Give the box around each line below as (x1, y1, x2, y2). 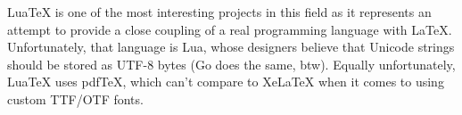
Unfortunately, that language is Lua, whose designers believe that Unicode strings (7, 37, 455, 56)
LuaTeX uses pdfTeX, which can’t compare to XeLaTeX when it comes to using (7, 72, 444, 91)
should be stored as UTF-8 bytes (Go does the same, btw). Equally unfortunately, (7, 54, 456, 73)
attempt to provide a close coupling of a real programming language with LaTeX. (7, 20, 452, 38)
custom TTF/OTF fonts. (7, 89, 144, 108)
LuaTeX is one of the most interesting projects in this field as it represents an (7, 3, 432, 21)
